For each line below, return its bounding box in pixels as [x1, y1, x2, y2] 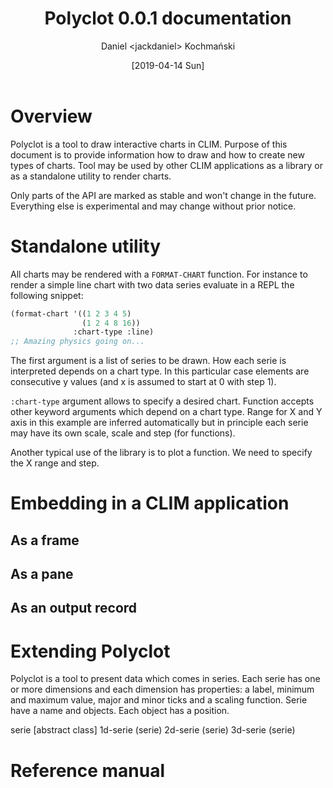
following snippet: [10, 289, 84, 301]
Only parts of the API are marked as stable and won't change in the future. [10, 189, 317, 201]
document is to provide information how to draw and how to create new [10, 148, 305, 161]
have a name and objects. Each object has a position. [10, 705, 230, 717]
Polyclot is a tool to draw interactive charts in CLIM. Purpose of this [10, 138, 288, 150]
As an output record [10, 600, 138, 617]
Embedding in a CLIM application [10, 492, 290, 515]
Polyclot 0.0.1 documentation [44, 7, 292, 30]
